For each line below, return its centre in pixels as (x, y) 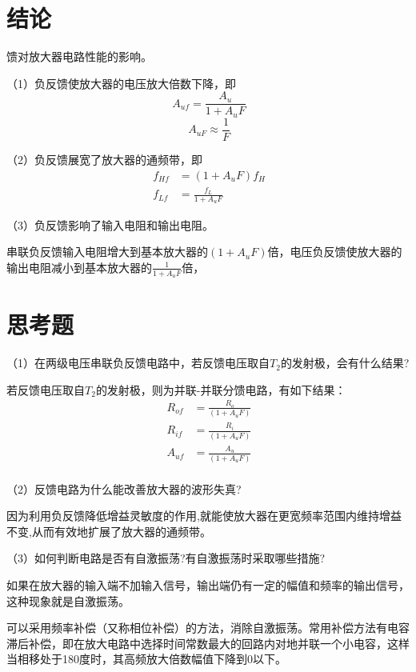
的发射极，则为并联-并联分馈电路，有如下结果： (221, 389)
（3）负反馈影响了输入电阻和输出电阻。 (110, 224)
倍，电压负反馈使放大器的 (335, 252)
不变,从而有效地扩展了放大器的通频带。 (109, 531)
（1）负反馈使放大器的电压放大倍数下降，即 (121, 83)
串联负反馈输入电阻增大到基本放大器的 (107, 252)
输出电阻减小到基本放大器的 (79, 267)
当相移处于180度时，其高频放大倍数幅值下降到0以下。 (146, 659)
